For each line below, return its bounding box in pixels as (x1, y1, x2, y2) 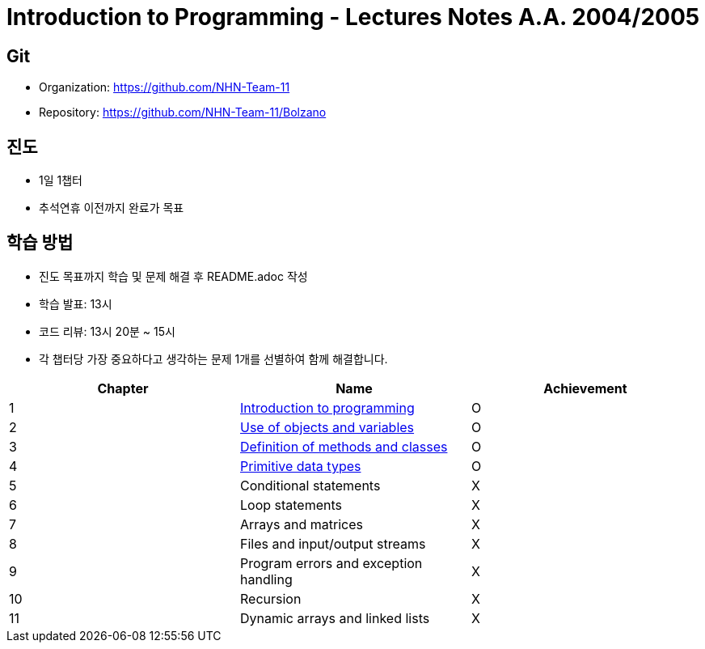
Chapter (97, 380, 149, 397)
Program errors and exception (239, 554, 423, 571)
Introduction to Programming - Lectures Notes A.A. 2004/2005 (6, 3, 700, 31)
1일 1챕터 (39, 173, 82, 188)
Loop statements (239, 496, 342, 513)
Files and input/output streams (239, 535, 426, 552)
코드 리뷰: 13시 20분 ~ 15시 (39, 324, 175, 338)
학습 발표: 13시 (39, 296, 112, 311)
